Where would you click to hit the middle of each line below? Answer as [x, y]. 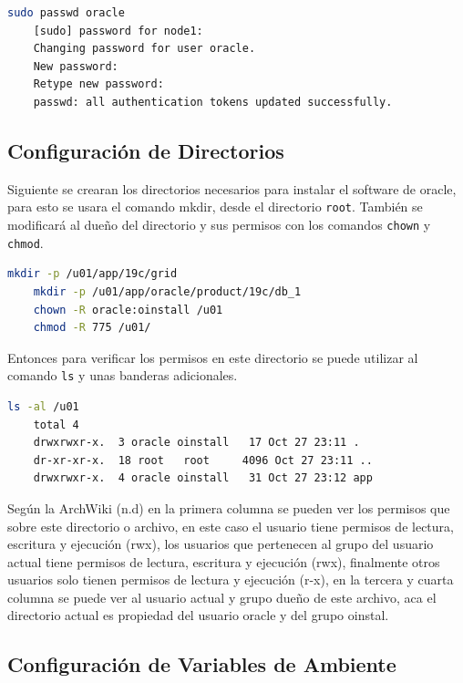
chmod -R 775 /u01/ [92, 328]
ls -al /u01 [43, 406]
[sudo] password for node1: [118, 31]
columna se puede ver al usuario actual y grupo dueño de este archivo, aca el [222, 597]
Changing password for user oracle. [144, 49]
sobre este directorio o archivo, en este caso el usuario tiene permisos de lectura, [231, 526]
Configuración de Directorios [146, 150]
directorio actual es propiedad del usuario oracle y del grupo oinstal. [198, 615]
